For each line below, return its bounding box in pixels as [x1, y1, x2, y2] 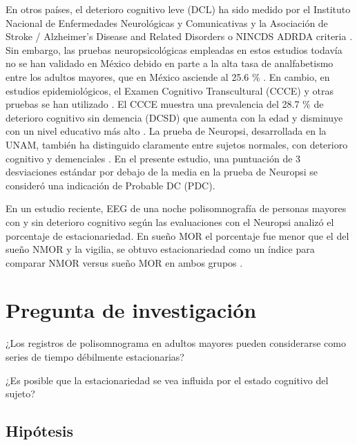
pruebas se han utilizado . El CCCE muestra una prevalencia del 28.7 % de [6, 97, 324, 111]
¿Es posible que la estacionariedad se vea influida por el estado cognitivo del [6, 372, 329, 387]
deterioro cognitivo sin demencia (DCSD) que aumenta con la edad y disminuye [6, 110, 343, 124]
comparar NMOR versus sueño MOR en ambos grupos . [6, 255, 243, 269]
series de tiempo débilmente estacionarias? [6, 350, 184, 363]
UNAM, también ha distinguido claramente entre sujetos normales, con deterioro [6, 137, 348, 151]
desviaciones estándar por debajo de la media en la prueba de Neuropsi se [6, 164, 318, 179]
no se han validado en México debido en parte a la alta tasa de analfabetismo [6, 56, 334, 70]
